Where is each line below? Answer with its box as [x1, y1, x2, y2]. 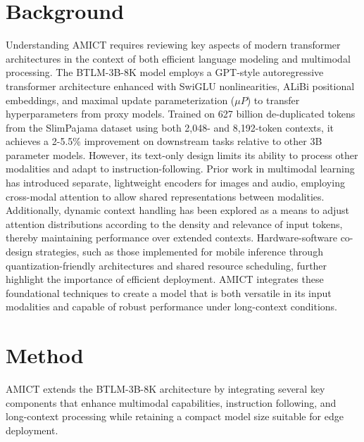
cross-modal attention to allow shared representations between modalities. [6, 189, 325, 203]
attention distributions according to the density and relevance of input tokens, [6, 216, 343, 231]
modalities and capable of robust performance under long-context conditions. [6, 299, 337, 314]
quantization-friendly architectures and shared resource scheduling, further [6, 258, 327, 272]
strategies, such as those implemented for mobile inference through [35, 244, 323, 259]
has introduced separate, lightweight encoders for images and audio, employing [6, 175, 345, 190]
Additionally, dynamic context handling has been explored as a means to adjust [6, 203, 350, 217]
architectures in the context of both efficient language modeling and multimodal [6, 51, 351, 65]
